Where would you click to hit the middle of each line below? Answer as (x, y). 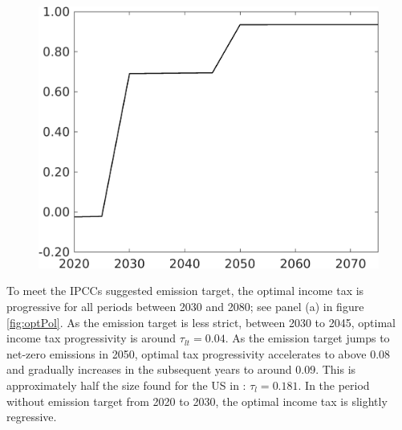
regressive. (32, 417)
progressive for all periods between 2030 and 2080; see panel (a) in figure (185, 306)
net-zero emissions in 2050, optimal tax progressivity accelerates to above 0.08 (199, 353)
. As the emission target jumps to (307, 338)
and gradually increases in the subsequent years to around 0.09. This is (181, 369)
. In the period (334, 385)
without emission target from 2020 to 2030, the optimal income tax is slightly (197, 401)
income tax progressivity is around (91, 338)
